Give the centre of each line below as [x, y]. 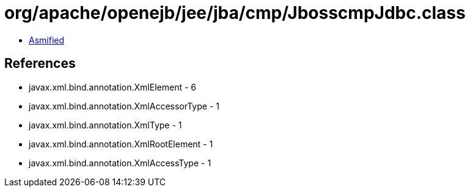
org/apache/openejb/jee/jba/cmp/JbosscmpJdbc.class [235, 13]
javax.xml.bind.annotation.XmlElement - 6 [112, 87]
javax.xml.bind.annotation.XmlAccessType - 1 [120, 163]
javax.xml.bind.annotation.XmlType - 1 [105, 125]
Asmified [47, 40]
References [40, 64]
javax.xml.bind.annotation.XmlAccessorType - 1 [124, 106]
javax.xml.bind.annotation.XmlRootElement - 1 [121, 144]
